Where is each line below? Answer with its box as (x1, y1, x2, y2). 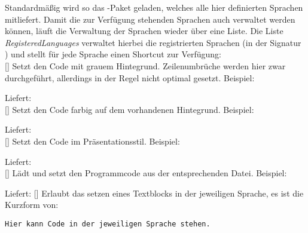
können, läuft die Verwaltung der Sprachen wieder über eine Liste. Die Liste (5, 24, 283, 37)
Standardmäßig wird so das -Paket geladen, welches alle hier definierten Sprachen (5, 1, 303, 13)
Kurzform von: (5, 198, 59, 211)
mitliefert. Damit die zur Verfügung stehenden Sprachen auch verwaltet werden (5, 13, 295, 25)
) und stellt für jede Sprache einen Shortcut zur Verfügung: (5, 48, 221, 60)
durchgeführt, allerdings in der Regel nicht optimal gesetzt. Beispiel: (5, 71, 255, 84)
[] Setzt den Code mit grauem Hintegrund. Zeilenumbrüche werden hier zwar (5, 59, 286, 72)
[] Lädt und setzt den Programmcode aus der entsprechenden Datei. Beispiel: (5, 167, 287, 179)
